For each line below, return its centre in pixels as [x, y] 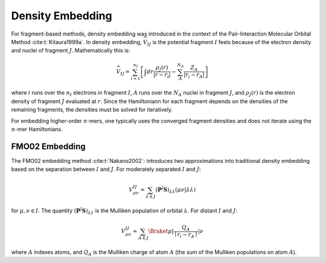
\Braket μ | [161, 231]
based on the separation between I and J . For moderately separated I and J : [106, 170]
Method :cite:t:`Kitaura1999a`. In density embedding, [76, 42]
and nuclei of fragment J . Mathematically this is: [71, 51]
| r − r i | [162, 75]
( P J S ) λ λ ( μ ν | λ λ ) [176, 190]
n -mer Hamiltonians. [37, 129]
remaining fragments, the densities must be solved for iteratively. [92, 110]
